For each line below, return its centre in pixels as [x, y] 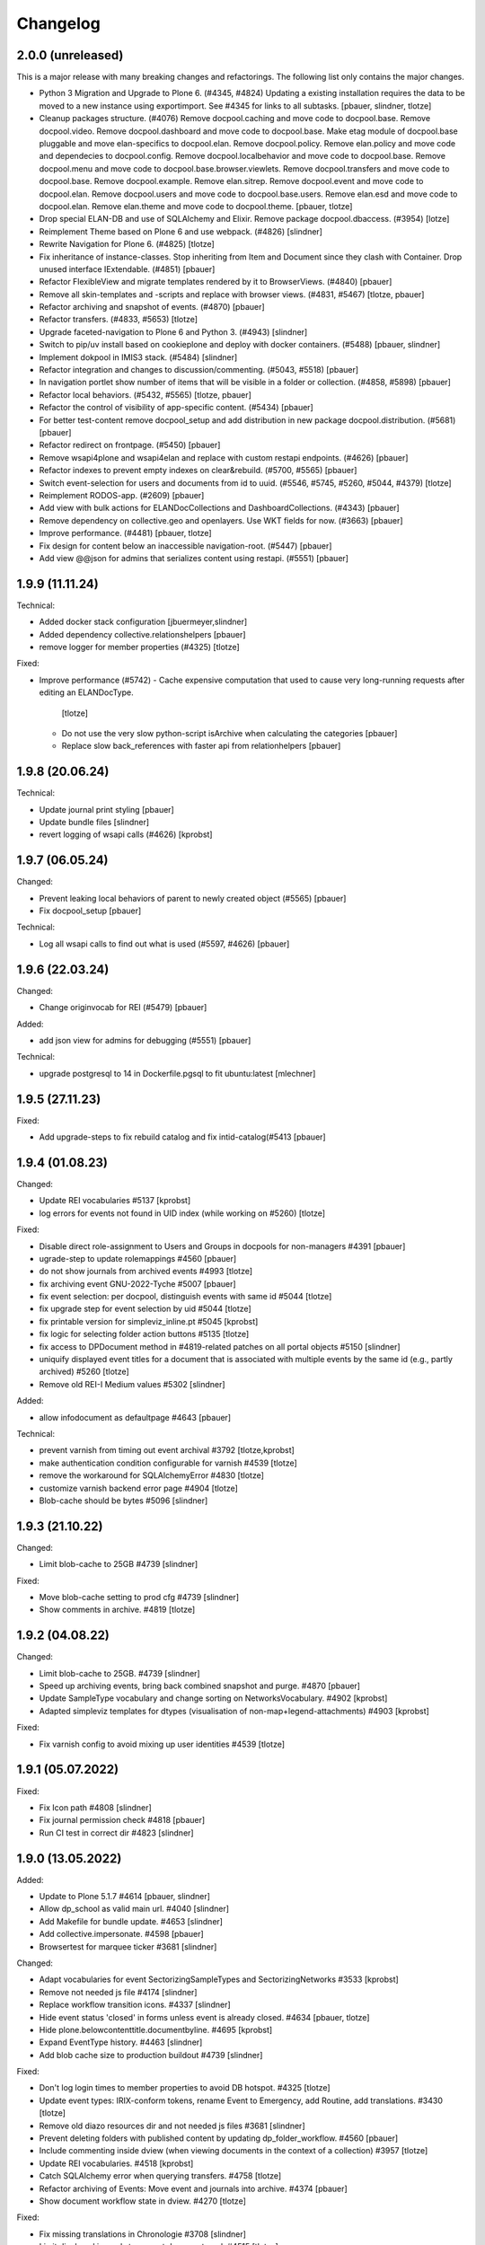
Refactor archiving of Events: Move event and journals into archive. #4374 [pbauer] [193, 2188]
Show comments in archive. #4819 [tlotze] [117, 1610]
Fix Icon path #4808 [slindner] [95, 1807]
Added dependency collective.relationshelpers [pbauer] [142, 634]
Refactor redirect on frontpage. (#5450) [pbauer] [130, 445]
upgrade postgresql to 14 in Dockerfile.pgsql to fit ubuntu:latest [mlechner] [177, 1073]
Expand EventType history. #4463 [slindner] [121, 2042]
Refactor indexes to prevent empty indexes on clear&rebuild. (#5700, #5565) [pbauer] [198, 471]
